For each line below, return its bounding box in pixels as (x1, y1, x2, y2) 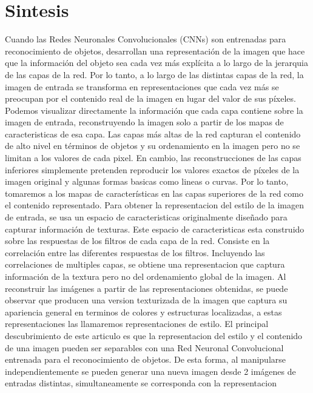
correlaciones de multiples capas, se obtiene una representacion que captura (5, 258, 285, 271)
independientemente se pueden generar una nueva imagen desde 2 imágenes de (5, 365, 296, 377)
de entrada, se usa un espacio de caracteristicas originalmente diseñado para (5, 211, 288, 223)
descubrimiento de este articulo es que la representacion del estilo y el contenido (5, 329, 303, 342)
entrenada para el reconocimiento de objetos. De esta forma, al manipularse (5, 353, 286, 366)
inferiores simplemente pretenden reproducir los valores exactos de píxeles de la (5, 163, 300, 176)
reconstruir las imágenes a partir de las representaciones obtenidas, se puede (5, 282, 288, 294)
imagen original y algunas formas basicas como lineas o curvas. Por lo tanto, (5, 175, 289, 188)
